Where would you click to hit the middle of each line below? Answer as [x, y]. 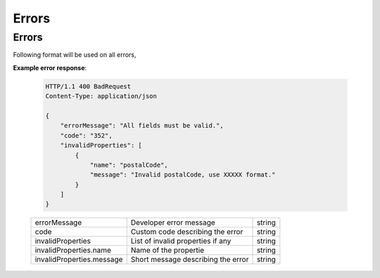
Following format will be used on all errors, [75, 55]
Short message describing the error [190, 260]
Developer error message [173, 223]
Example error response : [50, 67]
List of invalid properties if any [181, 241]
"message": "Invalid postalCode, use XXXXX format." [183, 175]
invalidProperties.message [79, 260]
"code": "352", [86, 135]
